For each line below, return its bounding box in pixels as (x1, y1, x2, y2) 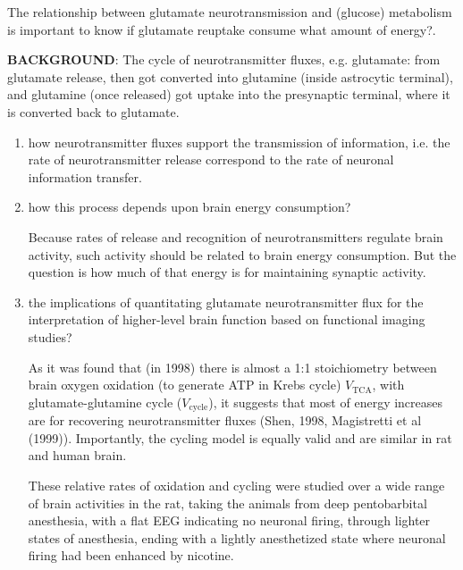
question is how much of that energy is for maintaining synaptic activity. (28, 263, 426, 281)
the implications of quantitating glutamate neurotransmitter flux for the (28, 292, 424, 311)
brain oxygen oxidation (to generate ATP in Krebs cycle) (28, 375, 341, 394)
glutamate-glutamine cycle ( (28, 392, 182, 411)
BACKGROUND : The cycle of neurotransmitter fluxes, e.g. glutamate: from (7, 50, 441, 69)
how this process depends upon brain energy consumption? (28, 197, 351, 216)
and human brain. (28, 446, 127, 465)
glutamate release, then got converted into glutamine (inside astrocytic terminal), (7, 67, 453, 86)
